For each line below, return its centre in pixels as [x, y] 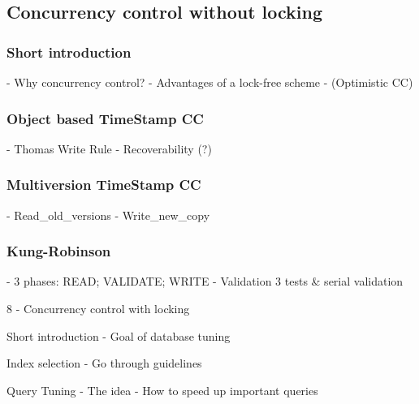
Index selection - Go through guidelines [104, 363]
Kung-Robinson [59, 251]
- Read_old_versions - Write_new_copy [108, 215]
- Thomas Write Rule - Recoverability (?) [109, 148]
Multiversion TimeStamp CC [104, 185]
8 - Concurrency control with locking [98, 309]
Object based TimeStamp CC [105, 118]
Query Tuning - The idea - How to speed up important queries [162, 390]
